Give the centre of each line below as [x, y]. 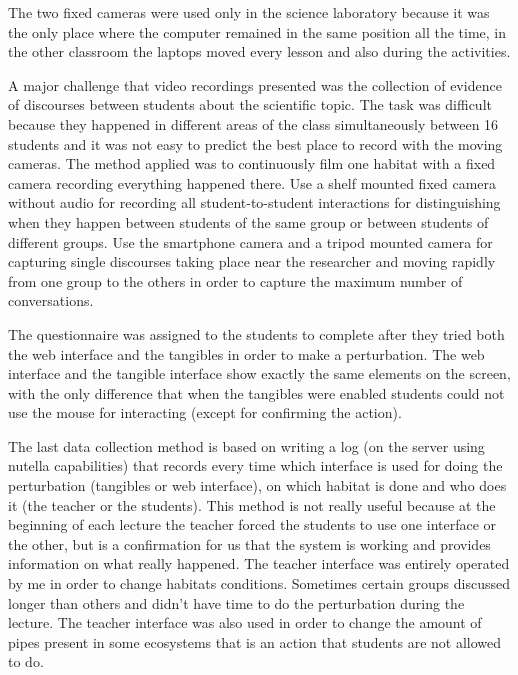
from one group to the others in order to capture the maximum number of [235, 280]
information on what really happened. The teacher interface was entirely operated [259, 563]
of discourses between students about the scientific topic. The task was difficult [250, 104]
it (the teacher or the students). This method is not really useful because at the [252, 504]
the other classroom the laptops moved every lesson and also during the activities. [259, 51]
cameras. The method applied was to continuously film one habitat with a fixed [252, 163]
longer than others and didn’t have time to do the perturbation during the [236, 602]
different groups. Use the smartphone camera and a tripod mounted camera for [250, 241]
